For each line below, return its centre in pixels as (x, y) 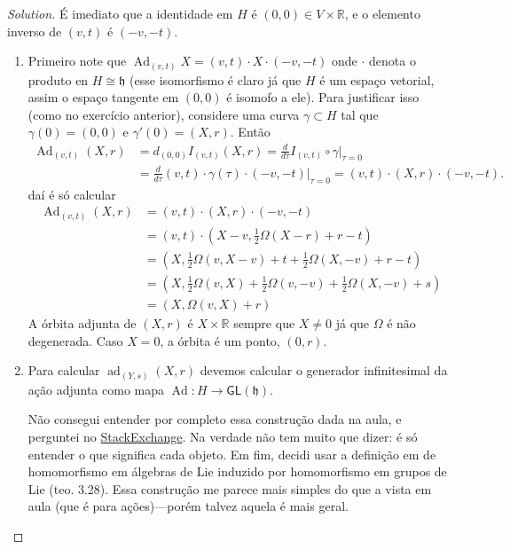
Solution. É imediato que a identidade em (120, 13)
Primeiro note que (77, 61)
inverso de (35, 31)
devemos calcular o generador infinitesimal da (324, 370)
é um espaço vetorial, (377, 79)
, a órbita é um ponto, (220, 340)
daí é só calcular (72, 194)
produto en (58, 79)
